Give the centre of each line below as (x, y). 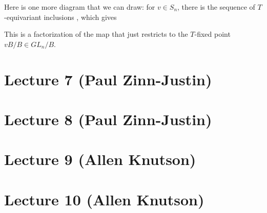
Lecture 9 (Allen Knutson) (100, 159)
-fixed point (212, 34)
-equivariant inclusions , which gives (60, 17)
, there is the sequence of (216, 7)
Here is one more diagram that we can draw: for (80, 7)
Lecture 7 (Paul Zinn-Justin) (108, 79)
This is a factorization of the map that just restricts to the (96, 34)
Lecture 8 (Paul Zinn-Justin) (108, 119)
